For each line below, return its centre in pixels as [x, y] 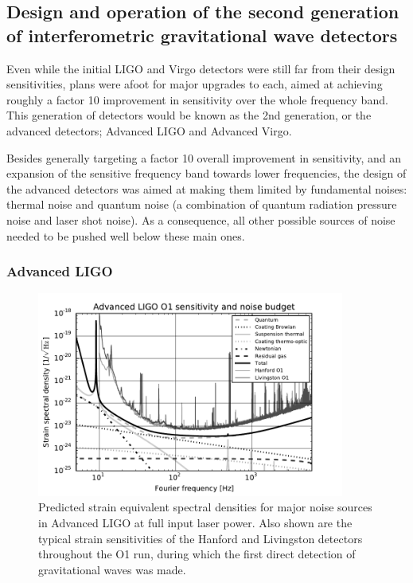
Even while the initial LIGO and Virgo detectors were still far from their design [201, 68]
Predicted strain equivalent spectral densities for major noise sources [205, 507]
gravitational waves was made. [112, 569]
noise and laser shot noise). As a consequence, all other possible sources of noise [201, 219]
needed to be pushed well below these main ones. [126, 235]
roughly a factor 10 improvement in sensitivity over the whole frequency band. [197, 99]
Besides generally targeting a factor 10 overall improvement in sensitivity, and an [204, 157]
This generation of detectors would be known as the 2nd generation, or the [189, 115]
